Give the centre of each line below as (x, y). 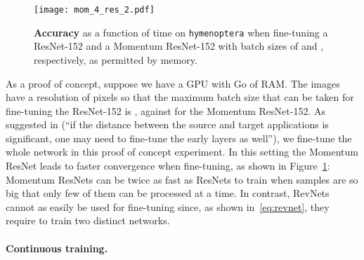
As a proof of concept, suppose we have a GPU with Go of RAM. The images (173, 83)
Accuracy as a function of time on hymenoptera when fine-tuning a (181, 32)
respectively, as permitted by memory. (116, 59)
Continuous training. (57, 248)
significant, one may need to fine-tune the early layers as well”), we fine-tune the (179, 138)
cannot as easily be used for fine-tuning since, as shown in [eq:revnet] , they (168, 206)
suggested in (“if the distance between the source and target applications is (167, 124)
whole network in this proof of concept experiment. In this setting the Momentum (182, 152)
